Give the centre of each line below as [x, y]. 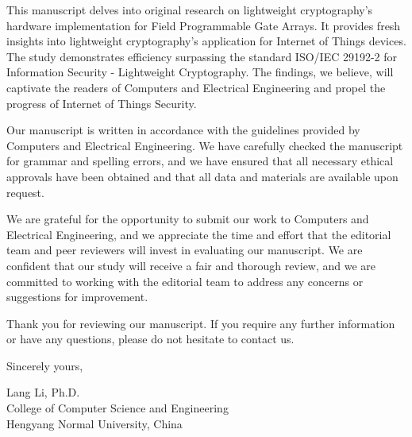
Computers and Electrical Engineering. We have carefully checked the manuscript [205, 145]
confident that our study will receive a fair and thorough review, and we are [191, 265]
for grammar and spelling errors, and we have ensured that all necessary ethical [200, 161]
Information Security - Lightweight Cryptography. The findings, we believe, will [200, 72]
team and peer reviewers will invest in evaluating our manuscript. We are [185, 250]
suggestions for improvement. [77, 297]
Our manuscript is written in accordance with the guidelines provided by [183, 130]
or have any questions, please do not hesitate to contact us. [150, 339]
